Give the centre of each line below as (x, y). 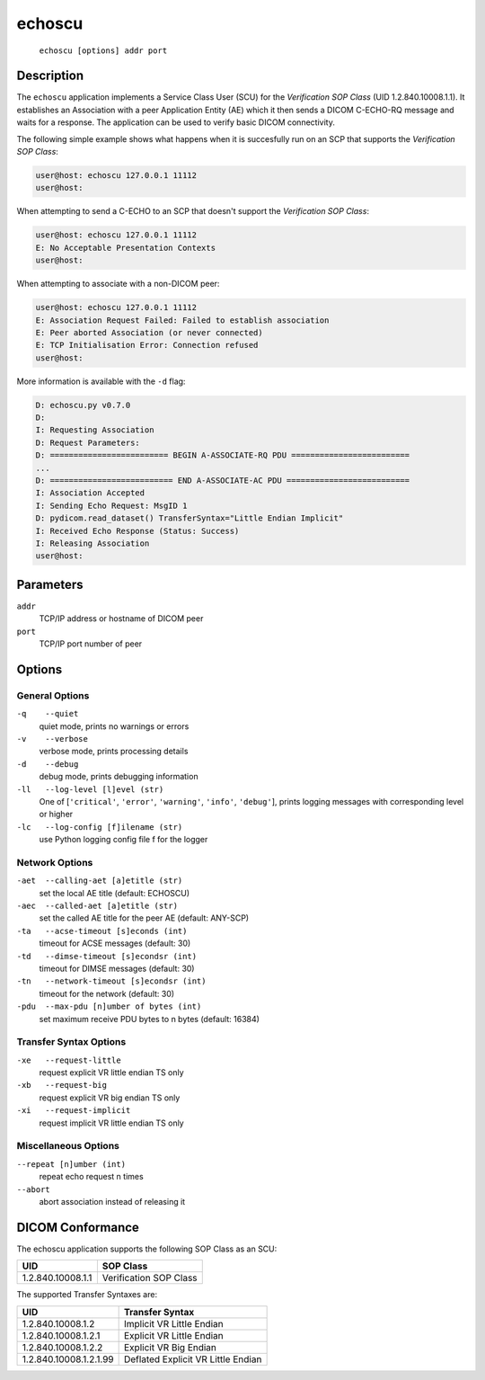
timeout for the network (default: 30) (107, 993)
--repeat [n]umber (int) (71, 1164)
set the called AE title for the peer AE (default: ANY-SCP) (144, 918)
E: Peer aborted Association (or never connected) (150, 332)
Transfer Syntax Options (71, 1042)
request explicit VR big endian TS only (110, 1098)
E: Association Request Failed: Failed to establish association (182, 320)
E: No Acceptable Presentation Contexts (125, 248)
